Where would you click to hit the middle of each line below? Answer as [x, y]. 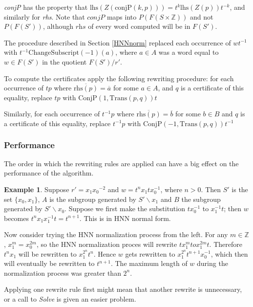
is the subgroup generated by [93, 199]
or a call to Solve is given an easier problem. [70, 298]
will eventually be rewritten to [49, 263]
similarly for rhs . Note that [44, 16]
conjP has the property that [46, 7]
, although [58, 26]
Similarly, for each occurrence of [52, 114]
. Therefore [226, 244]
